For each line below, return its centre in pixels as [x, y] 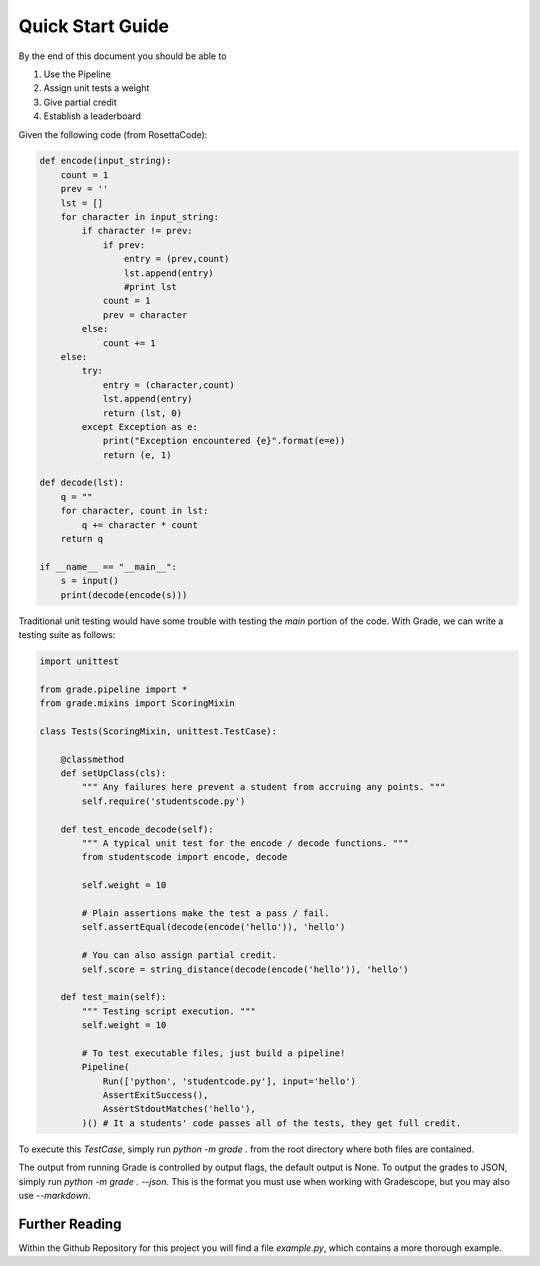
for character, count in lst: [134, 511]
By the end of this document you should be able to [122, 56]
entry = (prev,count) [176, 259]
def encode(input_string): [105, 161]
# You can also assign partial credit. [179, 955]
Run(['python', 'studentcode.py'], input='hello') [229, 1081]
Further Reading [70, 1223]
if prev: [124, 244]
